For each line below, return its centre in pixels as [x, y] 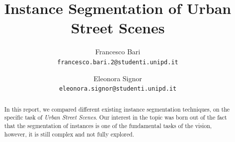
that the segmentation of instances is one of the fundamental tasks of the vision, [108, 125]
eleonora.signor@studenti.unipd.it [118, 89]
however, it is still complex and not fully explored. [69, 134]
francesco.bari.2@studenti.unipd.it [118, 62]
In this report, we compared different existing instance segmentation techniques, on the [117, 109]
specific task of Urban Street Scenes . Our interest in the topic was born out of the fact [116, 117]
